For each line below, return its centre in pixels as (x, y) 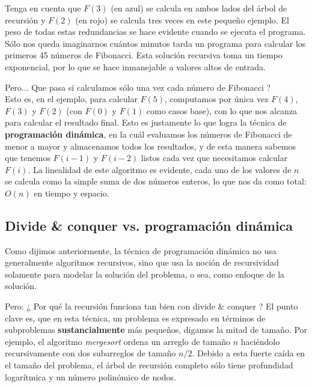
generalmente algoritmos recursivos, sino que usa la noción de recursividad (142, 262)
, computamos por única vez (217, 99)
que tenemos (28, 158)
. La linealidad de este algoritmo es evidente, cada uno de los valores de (160, 169)
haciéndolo (260, 341)
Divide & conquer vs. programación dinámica (149, 225)
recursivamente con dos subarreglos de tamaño (90, 353)
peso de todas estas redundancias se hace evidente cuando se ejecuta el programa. (155, 32)
